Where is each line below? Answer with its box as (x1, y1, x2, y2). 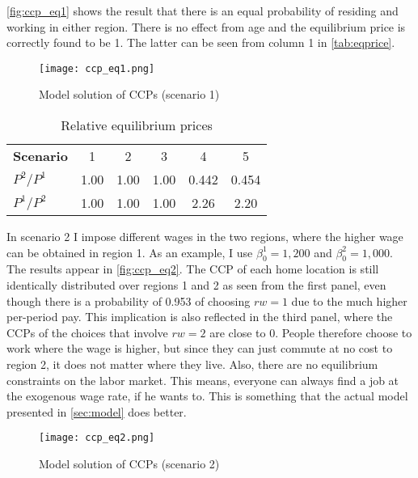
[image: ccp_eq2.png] (39, 432, 155, 444)
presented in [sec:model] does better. (6, 403, 187, 420)
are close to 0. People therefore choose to (209, 324, 412, 341)
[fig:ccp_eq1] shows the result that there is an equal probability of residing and (6, 2, 399, 19)
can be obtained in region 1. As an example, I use (6, 243, 253, 260)
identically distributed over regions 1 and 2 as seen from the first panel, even (6, 277, 386, 294)
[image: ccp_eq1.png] (39, 62, 155, 74)
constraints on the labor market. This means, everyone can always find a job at (6, 371, 399, 388)
